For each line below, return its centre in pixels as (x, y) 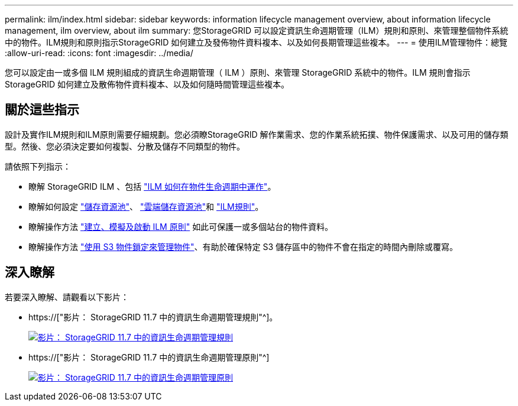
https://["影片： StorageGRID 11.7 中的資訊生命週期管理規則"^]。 (153, 317)
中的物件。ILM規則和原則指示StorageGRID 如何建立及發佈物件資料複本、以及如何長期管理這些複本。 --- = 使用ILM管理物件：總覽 (256, 42)
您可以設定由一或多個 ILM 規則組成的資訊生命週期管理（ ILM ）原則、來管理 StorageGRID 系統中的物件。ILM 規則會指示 (238, 72)
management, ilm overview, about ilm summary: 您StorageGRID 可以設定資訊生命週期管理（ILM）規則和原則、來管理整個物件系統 (257, 30)
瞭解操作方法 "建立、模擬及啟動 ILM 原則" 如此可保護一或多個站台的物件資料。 (181, 226)
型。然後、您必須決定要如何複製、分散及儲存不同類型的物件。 (125, 146)
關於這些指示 (42, 110)
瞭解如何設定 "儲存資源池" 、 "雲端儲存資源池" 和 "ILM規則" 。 (146, 206)
